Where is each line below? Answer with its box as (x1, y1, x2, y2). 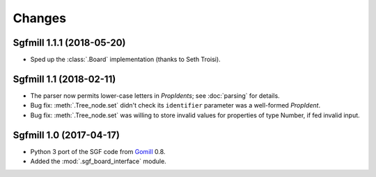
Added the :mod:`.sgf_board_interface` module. (30, 157, 166, 166)
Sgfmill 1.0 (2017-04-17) (13, 129, 120, 141)
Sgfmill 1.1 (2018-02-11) (13, 73, 116, 85)
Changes (13, 10, 66, 26)
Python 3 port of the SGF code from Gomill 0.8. (30, 147, 166, 155)
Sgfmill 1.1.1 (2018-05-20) (13, 37, 126, 49)
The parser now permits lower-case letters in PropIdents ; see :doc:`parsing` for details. (30, 91, 280, 100)
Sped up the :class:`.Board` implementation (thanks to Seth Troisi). (30, 56, 221, 64)
